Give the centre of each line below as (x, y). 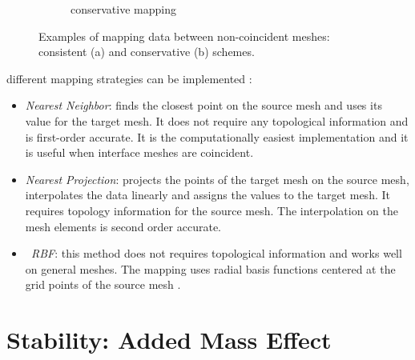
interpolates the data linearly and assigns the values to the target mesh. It (207, 195)
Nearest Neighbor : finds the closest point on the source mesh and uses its (203, 105)
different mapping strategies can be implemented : (129, 78)
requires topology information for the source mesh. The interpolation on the (212, 210)
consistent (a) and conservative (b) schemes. (147, 52)
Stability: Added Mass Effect (169, 340)
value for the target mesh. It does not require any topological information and (217, 120)
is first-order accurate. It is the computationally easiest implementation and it (217, 136)
